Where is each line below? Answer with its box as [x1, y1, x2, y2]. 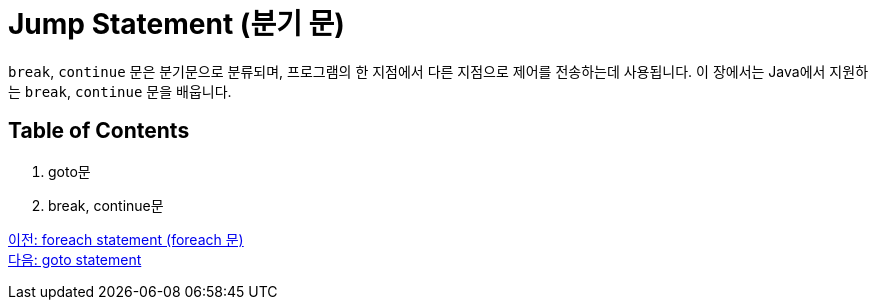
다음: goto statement [8, 250, 142, 268]
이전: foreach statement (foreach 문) [8, 230, 244, 248]
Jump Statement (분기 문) [8, 7, 345, 41]
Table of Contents [8, 118, 190, 144]
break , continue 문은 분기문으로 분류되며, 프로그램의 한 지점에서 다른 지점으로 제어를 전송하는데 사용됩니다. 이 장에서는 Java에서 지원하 [8, 62, 869, 80]
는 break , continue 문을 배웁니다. [8, 82, 232, 100]
